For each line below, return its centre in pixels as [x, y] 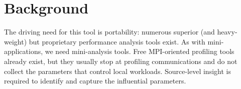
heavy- [227, 32]
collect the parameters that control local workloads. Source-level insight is [117, 71]
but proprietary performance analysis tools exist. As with [117, 41]
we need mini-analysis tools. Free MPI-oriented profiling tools [140, 51]
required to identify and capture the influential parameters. [95, 81]
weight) [16, 41]
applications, [24, 51]
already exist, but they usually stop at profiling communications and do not [121, 61]
